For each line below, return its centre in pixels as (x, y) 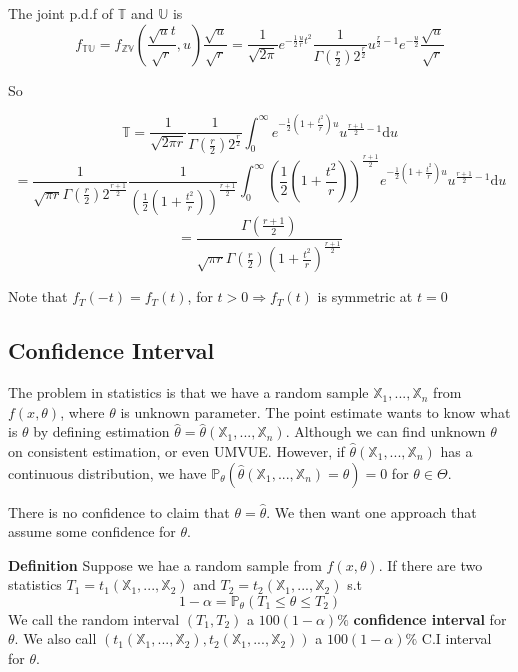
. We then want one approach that (371, 511)
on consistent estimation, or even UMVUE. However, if (176, 450)
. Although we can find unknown (385, 431)
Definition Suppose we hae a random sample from (165, 564)
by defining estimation (101, 431)
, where (82, 411)
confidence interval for (430, 618)
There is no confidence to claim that (119, 511)
